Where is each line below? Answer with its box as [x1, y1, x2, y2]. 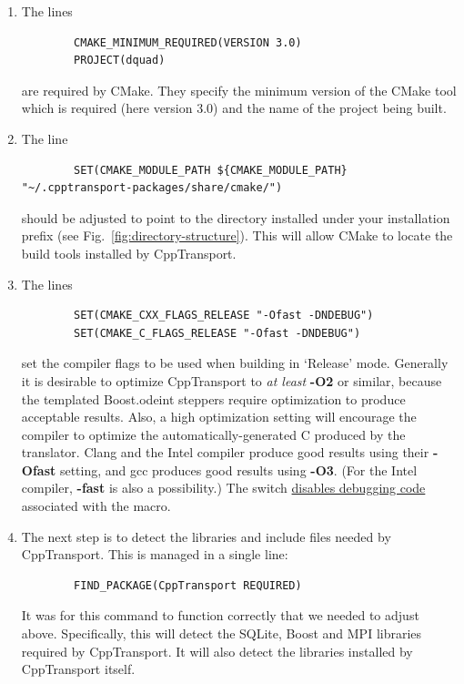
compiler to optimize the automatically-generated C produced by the [21, 424, 406, 444]
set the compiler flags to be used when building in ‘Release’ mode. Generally [21, 353, 449, 373]
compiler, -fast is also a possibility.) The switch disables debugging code [21, 478, 426, 497]
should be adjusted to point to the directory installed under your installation [21, 208, 450, 227]
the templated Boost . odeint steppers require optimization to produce [21, 389, 406, 408]
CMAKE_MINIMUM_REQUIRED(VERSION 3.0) [74, 36, 302, 49]
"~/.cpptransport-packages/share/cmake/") [21, 181, 283, 195]
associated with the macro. [21, 496, 171, 516]
